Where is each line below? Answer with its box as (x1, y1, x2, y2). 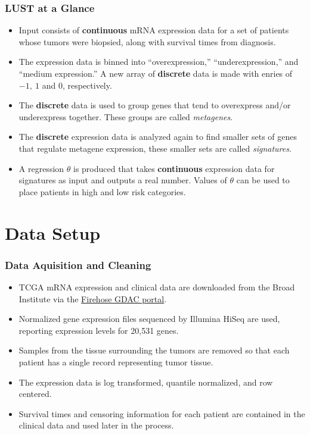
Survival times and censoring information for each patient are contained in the (18, 407, 305, 420)
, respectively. (62, 79, 112, 91)
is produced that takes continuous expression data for (73, 162, 275, 174)
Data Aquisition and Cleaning (5, 257, 151, 272)
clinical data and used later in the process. (18, 419, 174, 431)
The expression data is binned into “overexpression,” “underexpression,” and (18, 55, 299, 68)
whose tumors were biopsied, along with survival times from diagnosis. (18, 35, 276, 48)
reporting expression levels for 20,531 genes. (18, 324, 179, 336)
